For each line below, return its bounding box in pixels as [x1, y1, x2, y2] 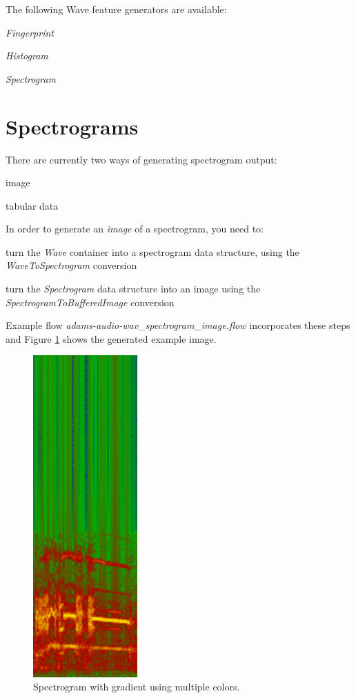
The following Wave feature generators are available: [6, 2, 227, 16]
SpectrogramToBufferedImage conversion [6, 295, 175, 309]
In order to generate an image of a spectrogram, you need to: [6, 221, 264, 236]
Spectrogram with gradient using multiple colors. [33, 679, 240, 694]
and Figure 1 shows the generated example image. [6, 331, 217, 346]
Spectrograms [6, 112, 139, 140]
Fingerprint [6, 25, 54, 39]
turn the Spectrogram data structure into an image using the [6, 281, 261, 296]
